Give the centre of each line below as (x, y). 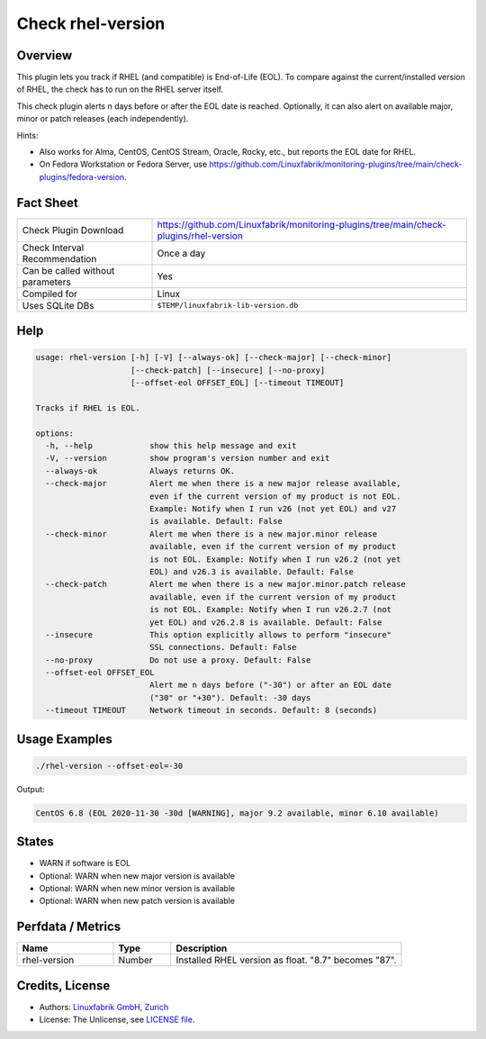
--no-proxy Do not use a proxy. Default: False (178, 660)
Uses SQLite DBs (58, 305)
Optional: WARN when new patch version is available (137, 901)
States (35, 842)
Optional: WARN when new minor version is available (137, 889)
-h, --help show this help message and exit (171, 446)
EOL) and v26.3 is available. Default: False (252, 571)
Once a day (181, 253)
